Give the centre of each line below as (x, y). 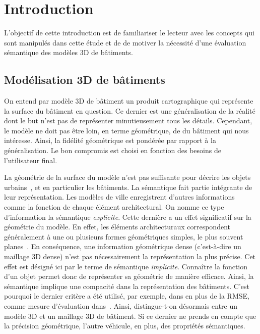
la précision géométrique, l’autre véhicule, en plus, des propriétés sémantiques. (125, 326)
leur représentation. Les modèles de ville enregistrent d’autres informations (119, 197)
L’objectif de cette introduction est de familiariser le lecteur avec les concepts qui (129, 33)
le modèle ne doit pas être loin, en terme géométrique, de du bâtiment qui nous (126, 130)
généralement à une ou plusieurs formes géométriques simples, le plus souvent (124, 236)
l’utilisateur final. (31, 160)
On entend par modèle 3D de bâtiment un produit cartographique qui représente (129, 101)
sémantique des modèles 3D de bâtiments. (69, 52)
